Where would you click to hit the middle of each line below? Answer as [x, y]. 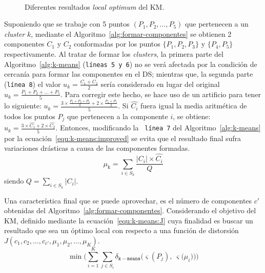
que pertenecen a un [217, 24]
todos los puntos [30, 116]
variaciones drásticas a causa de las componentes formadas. [97, 148]
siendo [14, 181]
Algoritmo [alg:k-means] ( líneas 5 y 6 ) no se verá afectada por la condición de [131, 64]
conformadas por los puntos [117, 44]
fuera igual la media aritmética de [194, 106]
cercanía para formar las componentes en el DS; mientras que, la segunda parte [129, 74]
